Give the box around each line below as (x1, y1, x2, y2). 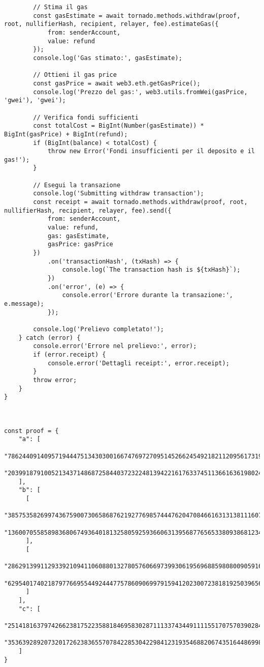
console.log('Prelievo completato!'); (33, 325, 164, 333)
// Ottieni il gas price (33, 71, 117, 79)
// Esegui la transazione (33, 181, 121, 189)
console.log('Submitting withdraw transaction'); (33, 190, 204, 197)
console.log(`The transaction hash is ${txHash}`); (62, 266, 241, 274)
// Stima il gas (33, 4, 88, 11)
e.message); (4, 300, 44, 307)
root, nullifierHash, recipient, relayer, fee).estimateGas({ (4, 20, 219, 28)
